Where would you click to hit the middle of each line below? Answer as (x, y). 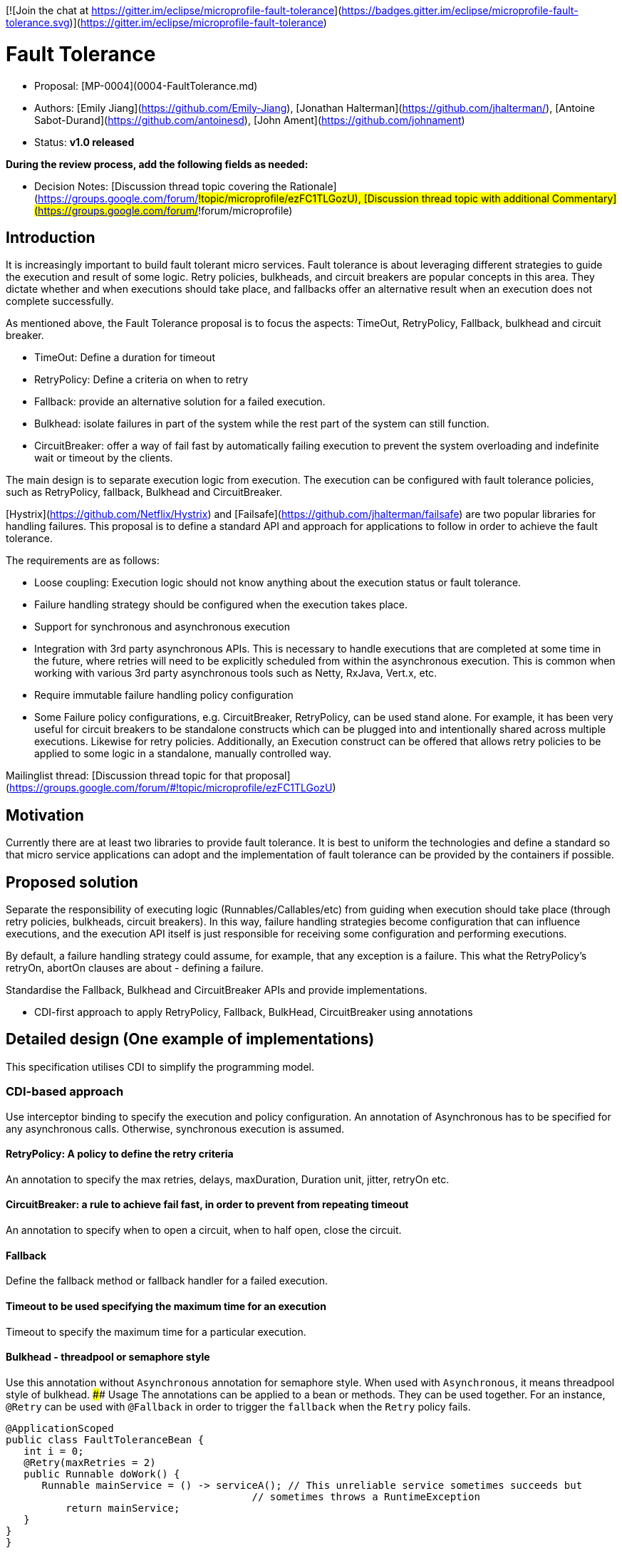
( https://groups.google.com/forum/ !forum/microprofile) (164, 210)
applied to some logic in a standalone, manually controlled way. (183, 754)
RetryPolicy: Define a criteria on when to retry (141, 380)
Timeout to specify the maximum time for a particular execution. (156, 1331)
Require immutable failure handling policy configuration (164, 695)
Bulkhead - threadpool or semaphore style (108, 1357)
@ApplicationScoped (60, 1428)
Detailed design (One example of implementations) (190, 1039)
